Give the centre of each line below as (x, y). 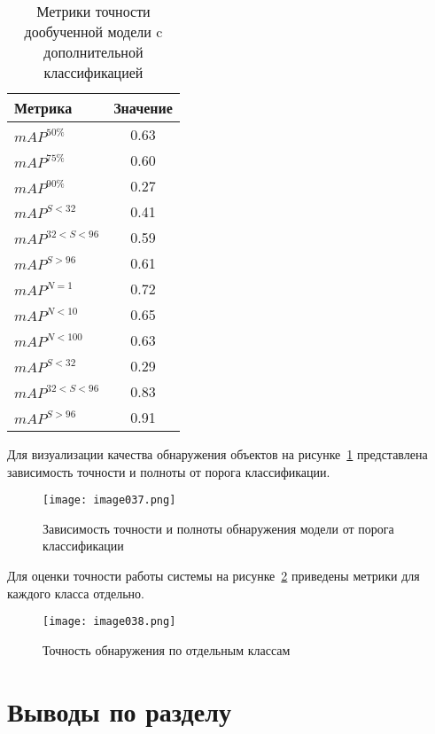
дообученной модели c (93, 31)
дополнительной (93, 52)
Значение (143, 108)
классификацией (93, 72)
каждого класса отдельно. (76, 593)
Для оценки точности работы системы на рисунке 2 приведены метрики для (214, 576)
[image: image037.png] (109, 500)
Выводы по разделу (119, 711)
